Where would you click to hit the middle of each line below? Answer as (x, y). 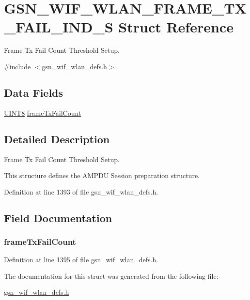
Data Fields (34, 92)
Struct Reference (176, 27)
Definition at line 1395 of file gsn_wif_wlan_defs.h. (81, 260)
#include (17, 66)
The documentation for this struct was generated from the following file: (111, 276)
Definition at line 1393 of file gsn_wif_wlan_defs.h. (81, 191)
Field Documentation (58, 217)
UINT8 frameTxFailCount (43, 112)
